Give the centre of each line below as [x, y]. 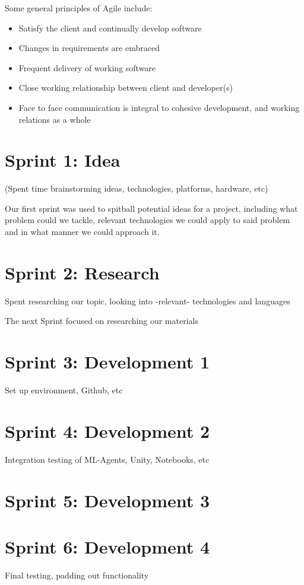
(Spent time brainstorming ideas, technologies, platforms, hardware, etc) [137, 188]
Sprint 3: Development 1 [107, 362]
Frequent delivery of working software [87, 67]
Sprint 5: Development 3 [107, 500]
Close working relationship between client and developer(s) [126, 88]
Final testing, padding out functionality [77, 575]
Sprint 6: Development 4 [107, 546]
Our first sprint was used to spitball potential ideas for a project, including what [151, 208]
